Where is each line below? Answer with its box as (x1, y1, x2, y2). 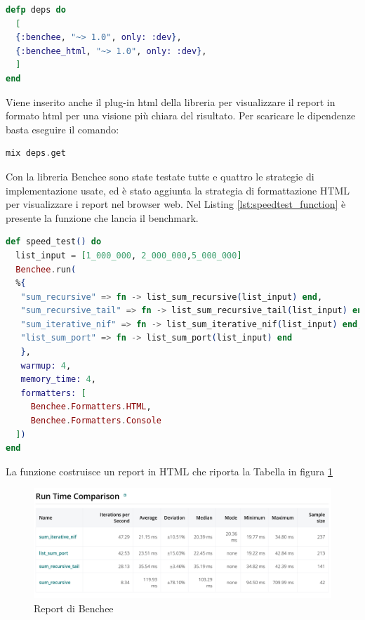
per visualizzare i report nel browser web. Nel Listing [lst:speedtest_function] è (6, 197, 346, 211)
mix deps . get (6, 148, 66, 159)
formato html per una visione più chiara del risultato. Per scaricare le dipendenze (6, 108, 356, 123)
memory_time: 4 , (20, 374, 96, 385)
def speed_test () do (6, 237, 102, 247)
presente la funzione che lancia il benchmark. (6, 210, 199, 225)
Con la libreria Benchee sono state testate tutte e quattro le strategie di (6, 169, 314, 183)
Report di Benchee (34, 600, 114, 615)
